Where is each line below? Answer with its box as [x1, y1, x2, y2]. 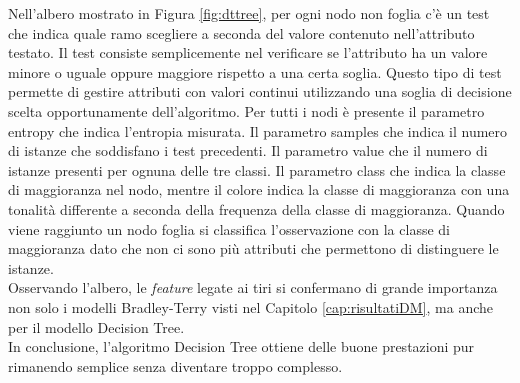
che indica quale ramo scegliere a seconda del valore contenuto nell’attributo [8, 22, 475, 43]
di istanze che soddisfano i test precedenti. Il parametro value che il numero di [8, 140, 488, 161]
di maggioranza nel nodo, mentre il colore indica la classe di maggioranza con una [8, 179, 510, 200]
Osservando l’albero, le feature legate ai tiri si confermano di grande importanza [8, 277, 498, 298]
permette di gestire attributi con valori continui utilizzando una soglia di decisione [8, 81, 512, 102]
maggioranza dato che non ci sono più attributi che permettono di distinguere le [8, 238, 499, 259]
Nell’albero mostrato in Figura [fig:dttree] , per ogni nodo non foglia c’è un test [8, 3, 490, 23]
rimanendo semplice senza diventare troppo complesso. [8, 355, 343, 376]
